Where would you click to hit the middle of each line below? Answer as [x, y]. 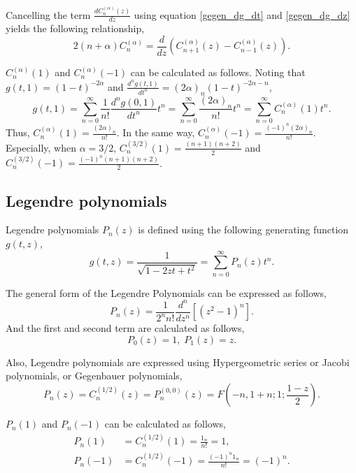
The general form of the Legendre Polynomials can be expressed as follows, [166, 292]
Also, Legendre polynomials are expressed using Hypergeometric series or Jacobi [178, 362]
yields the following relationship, [75, 28]
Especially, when [41, 147]
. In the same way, [156, 132]
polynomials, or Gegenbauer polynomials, [94, 376]
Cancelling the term [48, 14]
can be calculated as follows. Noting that [218, 72]
